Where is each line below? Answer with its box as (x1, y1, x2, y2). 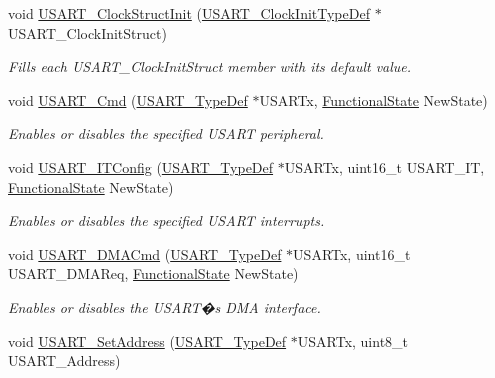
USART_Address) (8, 350, 121, 371)
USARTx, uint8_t (297, 330, 409, 351)
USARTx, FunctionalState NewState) (259, 89, 488, 110)
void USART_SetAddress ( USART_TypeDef (8, 330, 287, 351)
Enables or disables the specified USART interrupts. (8, 210, 325, 231)
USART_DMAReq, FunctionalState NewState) (8, 263, 299, 284)
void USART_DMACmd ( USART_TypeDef (8, 243, 282, 264)
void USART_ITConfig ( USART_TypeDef (8, 156, 274, 177)
